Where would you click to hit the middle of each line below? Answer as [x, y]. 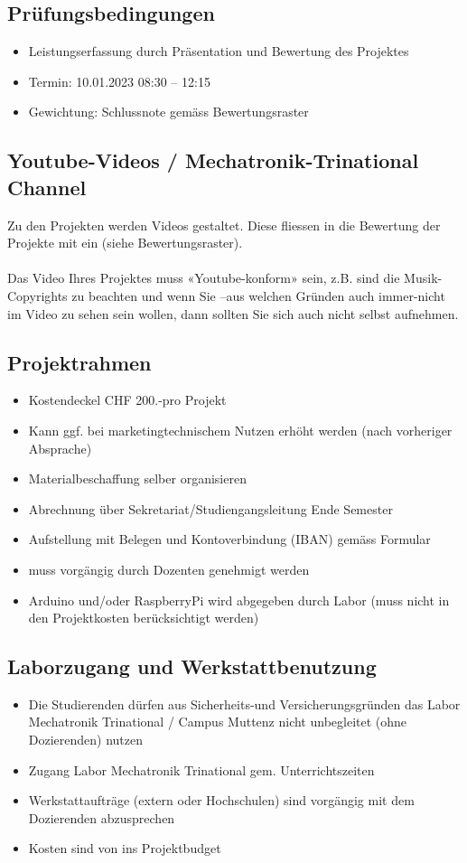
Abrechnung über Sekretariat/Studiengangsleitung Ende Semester [210, 508]
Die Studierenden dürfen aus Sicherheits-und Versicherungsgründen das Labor [244, 704]
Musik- [423, 278]
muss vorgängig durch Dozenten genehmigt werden [169, 569]
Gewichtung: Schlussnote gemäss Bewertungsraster [168, 112]
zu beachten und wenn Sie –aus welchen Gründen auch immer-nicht [258, 295]
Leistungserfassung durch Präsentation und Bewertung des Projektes [219, 51]
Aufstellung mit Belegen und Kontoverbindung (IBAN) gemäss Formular [229, 539]
